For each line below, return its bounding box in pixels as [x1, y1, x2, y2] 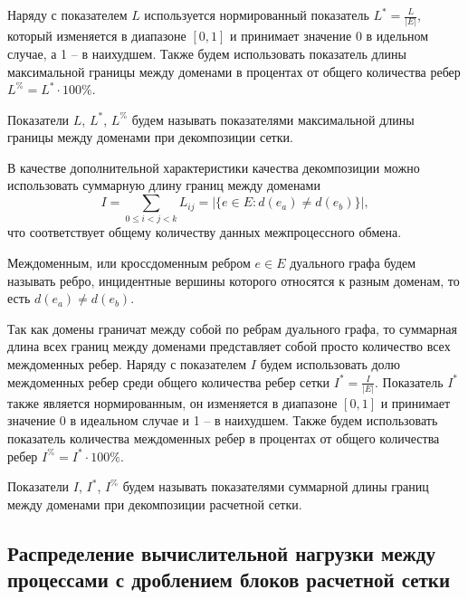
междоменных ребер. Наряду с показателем [7, 354, 247, 373]
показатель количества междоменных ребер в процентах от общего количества [7, 429, 440, 448]
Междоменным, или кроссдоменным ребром [7, 252, 251, 271]
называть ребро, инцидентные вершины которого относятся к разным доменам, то [7, 271, 460, 290]
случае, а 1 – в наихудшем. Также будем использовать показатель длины [7, 43, 406, 62]
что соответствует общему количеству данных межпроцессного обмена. [7, 223, 402, 242]
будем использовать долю [260, 354, 400, 373]
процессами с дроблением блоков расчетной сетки [7, 566, 451, 594]
